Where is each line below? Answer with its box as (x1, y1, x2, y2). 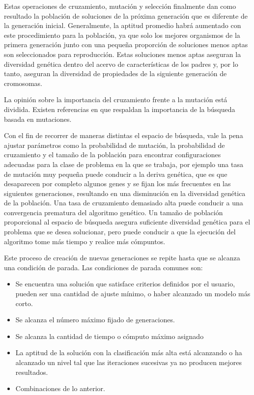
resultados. (15, 367, 48, 377)
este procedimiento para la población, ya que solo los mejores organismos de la (4, 29, 240, 40)
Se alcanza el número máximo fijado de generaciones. (15, 314, 175, 325)
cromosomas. (4, 78, 42, 88)
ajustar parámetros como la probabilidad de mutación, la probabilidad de (4, 140, 225, 150)
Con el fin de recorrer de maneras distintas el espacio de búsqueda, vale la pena (4, 130, 243, 141)
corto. (15, 298, 33, 308)
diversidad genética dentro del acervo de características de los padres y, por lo (4, 58, 238, 69)
